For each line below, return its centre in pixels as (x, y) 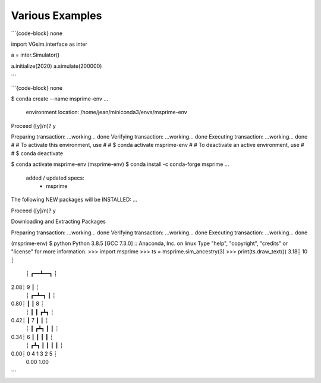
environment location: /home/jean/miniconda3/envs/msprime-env (106, 112)
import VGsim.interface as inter (49, 44)
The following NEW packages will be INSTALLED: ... (74, 200)
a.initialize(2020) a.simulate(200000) (56, 66)
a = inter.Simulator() (35, 55)
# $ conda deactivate (37, 153)
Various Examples (56, 15)
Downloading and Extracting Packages (59, 222)
